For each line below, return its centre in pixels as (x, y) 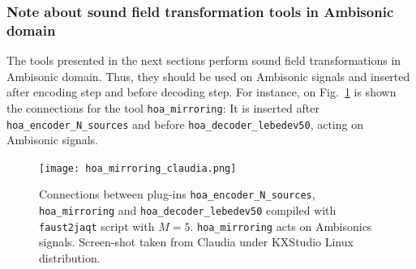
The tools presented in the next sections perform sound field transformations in (204, 60)
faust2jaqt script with (97, 226)
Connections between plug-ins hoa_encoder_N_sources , (177, 194)
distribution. (70, 258)
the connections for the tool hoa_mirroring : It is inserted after (163, 107)
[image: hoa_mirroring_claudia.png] (138, 168)
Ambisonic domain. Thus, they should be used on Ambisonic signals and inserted (208, 76)
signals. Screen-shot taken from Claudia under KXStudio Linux (196, 242)
